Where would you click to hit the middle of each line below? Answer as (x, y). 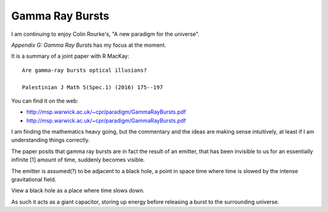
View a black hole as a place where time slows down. (78, 191)
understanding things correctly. (51, 140)
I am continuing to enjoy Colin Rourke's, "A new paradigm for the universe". (105, 34)
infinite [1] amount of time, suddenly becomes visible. (78, 160)
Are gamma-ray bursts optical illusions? (84, 70)
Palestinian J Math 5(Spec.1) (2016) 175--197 (93, 87)
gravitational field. (34, 180)
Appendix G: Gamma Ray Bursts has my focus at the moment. (89, 45)
